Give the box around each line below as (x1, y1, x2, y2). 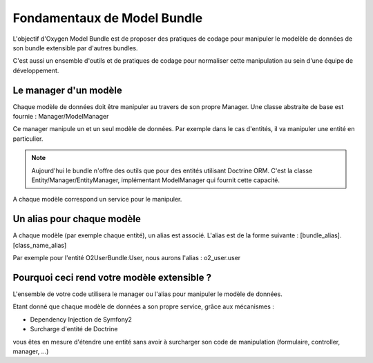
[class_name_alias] (12, 241, 67, 249)
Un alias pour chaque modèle (12, 213, 142, 225)
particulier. (12, 135, 44, 143)
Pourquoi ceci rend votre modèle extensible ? (12, 271, 212, 283)
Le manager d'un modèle (12, 84, 122, 96)
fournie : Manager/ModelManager (12, 112, 109, 121)
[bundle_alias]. (300, 231, 342, 239)
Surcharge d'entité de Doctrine (30, 325, 118, 333)
